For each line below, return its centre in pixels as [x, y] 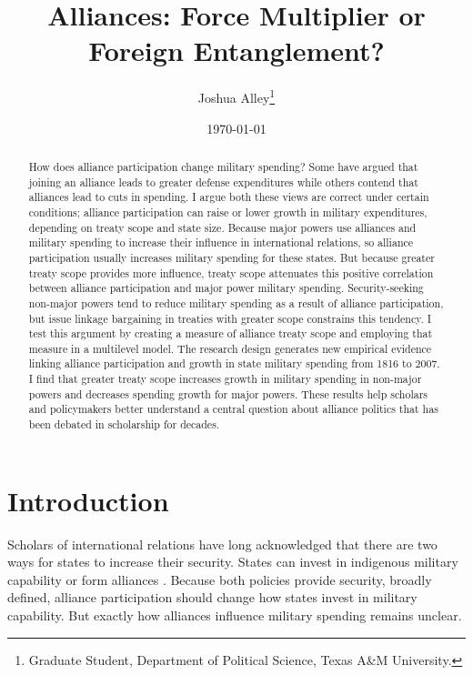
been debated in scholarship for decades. [124, 424]
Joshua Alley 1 [236, 96]
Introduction [88, 500]
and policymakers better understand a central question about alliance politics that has [233, 409]
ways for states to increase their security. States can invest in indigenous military [233, 562]
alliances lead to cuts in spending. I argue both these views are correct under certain [229, 197]
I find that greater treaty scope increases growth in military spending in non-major [225, 379]
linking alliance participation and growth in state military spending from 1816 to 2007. [234, 363]
